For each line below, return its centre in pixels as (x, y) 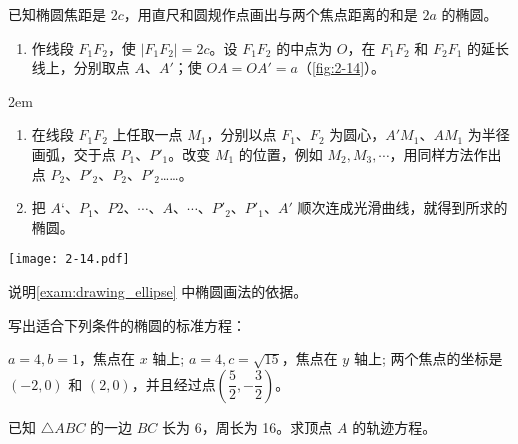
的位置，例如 (280, 153)
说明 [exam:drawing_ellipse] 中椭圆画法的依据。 (158, 291)
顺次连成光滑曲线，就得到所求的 (402, 207)
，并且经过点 (173, 383)
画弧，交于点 (73, 153)
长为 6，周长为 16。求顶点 (247, 426)
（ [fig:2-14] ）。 (341, 67)
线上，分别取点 (80, 67)
